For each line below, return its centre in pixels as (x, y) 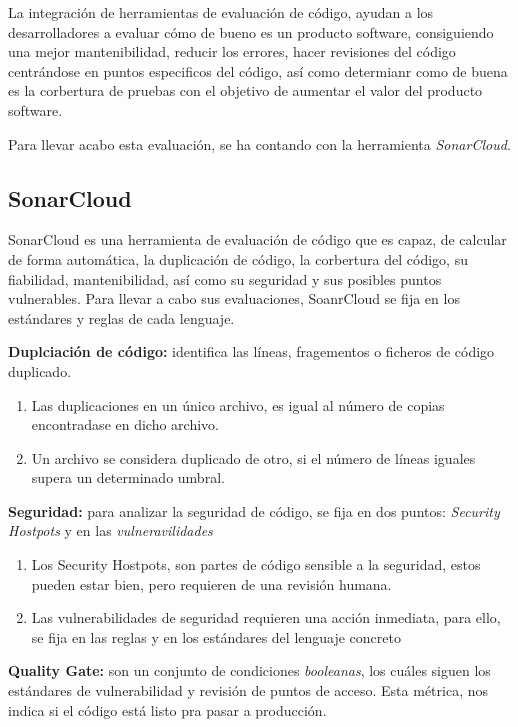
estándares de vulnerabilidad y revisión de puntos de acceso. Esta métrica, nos (248, 690)
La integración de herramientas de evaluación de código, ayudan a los (221, 12)
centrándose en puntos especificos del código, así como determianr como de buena (258, 70)
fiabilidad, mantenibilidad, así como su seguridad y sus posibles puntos (225, 278)
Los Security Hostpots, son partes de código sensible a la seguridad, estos (256, 564)
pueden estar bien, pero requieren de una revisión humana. (211, 583)
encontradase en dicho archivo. (125, 424)
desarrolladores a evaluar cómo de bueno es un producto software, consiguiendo (251, 31)
